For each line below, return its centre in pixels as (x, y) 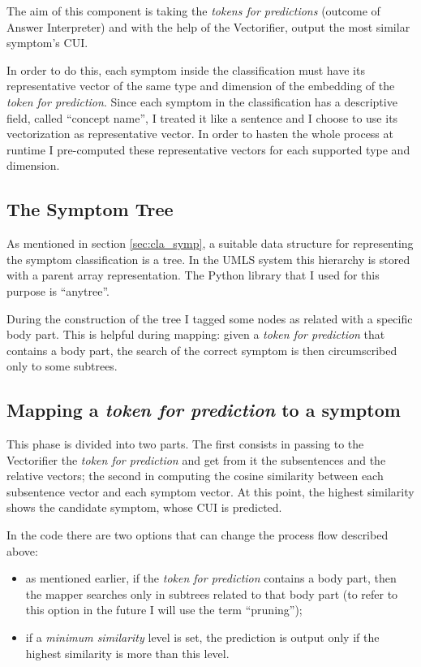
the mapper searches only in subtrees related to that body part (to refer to (212, 593)
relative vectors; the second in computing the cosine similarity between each (195, 476)
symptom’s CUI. (47, 43)
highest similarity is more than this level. (127, 653)
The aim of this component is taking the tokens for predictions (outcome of (193, 11)
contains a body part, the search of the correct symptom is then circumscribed (202, 350)
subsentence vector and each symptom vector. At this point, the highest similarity (210, 491)
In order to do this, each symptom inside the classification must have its (186, 69)
